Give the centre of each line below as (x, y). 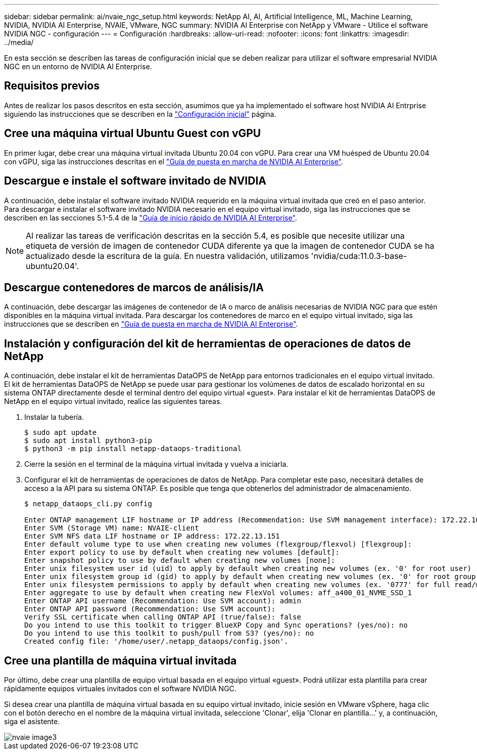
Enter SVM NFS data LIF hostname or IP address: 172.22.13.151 (152, 536)
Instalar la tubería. (54, 417)
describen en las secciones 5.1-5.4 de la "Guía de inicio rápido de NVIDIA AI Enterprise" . (151, 217)
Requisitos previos (52, 86)
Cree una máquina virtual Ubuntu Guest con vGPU (133, 134)
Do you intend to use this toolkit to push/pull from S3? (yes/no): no (169, 633)
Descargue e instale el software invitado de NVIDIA (135, 181)
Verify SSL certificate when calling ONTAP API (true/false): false (163, 617)
